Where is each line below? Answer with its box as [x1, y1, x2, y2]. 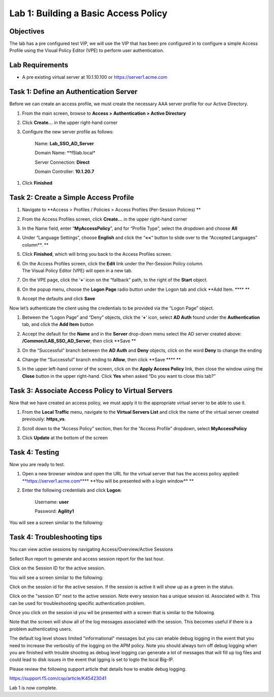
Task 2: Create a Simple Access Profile [9, 193, 134, 202]
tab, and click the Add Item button [22, 321, 94, 327]
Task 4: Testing [9, 448, 59, 457]
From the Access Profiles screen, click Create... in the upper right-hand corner [22, 216, 188, 222]
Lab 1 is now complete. [9, 684, 57, 691]
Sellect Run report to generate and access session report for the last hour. [9, 556, 164, 562]
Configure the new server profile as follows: [22, 129, 114, 135]
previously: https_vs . [22, 416, 66, 422]
